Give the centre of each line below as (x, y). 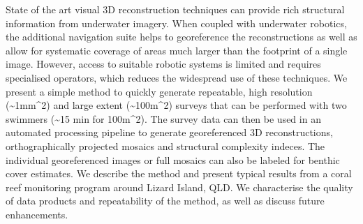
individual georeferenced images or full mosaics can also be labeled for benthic (173, 159)
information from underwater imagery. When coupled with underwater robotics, (176, 23)
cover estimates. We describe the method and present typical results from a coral (179, 173)
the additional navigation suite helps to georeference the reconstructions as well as (181, 37)
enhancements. (37, 214)
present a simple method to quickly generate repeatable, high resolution (159, 91)
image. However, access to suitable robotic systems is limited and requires (163, 64)
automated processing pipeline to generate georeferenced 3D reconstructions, (169, 132)
